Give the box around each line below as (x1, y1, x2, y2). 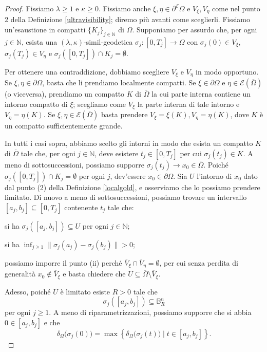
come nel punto (212, 3, 260, 13)
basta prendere (101, 109, 148, 120)
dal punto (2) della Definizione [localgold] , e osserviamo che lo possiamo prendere (5, 181, 260, 192)
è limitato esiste (60, 286, 110, 297)
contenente (64, 201, 98, 212)
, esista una (21, 36, 58, 47)
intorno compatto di (5, 98, 68, 109)
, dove (230, 109, 249, 120)
